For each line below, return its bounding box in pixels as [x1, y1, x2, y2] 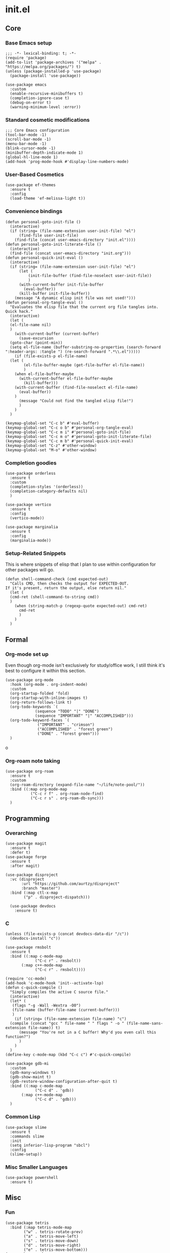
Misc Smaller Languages [5, 1164, 68, 1171]
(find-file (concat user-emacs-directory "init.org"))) [10, 250, 131, 256]
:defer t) [10, 850, 31, 855]
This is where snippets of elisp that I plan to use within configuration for [5, 561, 156, 568]
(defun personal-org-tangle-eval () [5, 300, 83, 305]
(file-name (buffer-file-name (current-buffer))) [12, 1008, 120, 1013]
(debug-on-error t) [10, 100, 52, 105]
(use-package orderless [5, 471, 56, 476]
